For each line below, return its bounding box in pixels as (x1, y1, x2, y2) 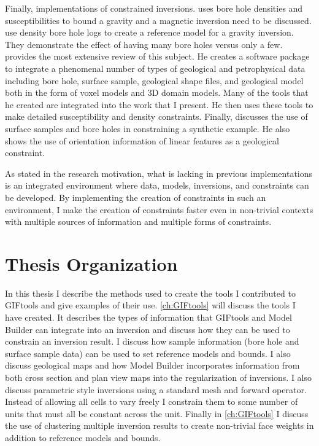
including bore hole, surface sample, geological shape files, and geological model (5, 74, 304, 87)
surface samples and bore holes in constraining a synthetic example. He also (5, 122, 290, 135)
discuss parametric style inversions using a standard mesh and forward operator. (5, 383, 307, 396)
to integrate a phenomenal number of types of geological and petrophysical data (5, 61, 306, 74)
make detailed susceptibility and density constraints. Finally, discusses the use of (5, 110, 308, 123)
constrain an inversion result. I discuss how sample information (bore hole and (5, 335, 299, 348)
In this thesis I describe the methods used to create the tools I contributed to (5, 286, 296, 299)
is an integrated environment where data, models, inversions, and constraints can (5, 179, 309, 192)
